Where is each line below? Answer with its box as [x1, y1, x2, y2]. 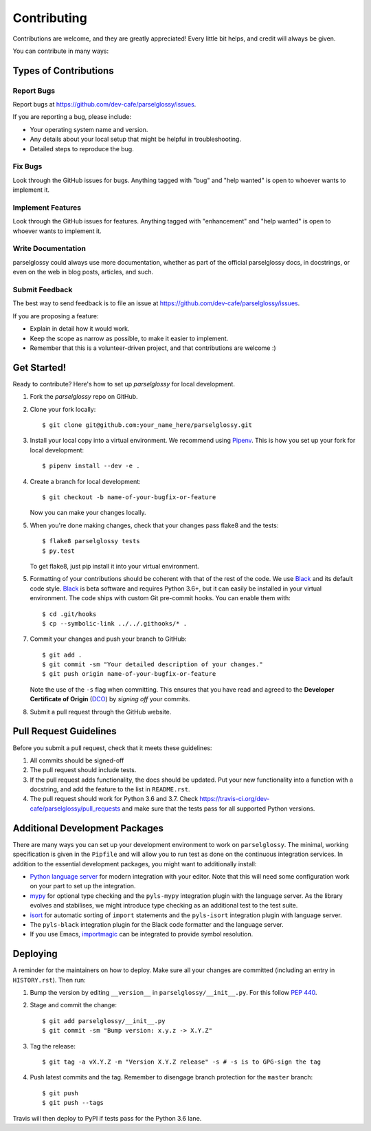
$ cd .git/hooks [42, 610, 97, 618]
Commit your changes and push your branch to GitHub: [30, 635, 187, 643]
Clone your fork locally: [30, 405, 96, 413]
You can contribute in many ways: [12, 47, 109, 55]
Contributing [12, 10, 87, 25]
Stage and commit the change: [30, 1001, 117, 1009]
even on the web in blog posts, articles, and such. [12, 268, 154, 276]
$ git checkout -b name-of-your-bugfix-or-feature [42, 493, 216, 501]
